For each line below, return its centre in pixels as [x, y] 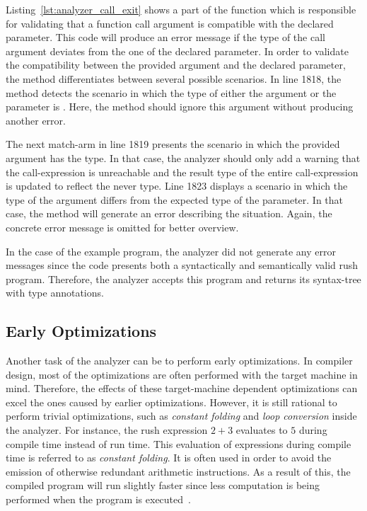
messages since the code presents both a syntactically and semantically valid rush [182, 265]
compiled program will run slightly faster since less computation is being [163, 485]
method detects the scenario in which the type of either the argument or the [171, 92]
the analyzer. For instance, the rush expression [107, 430]
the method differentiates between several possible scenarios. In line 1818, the [174, 78]
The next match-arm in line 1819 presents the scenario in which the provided [173, 144]
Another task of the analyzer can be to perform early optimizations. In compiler [179, 361]
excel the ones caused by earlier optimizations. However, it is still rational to [171, 402]
